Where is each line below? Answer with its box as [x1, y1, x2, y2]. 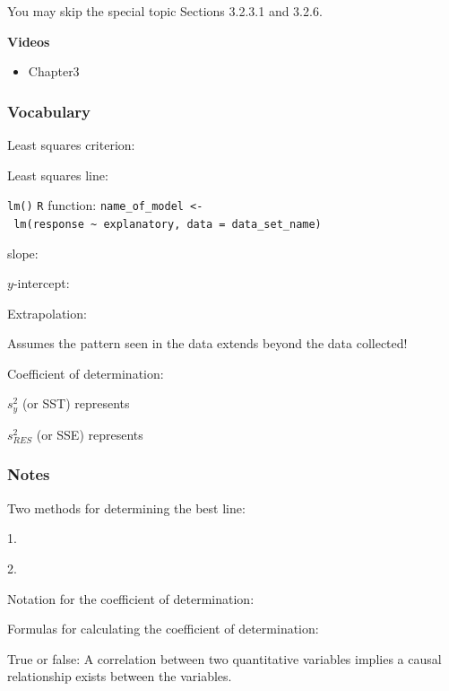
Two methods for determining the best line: [7, 498, 246, 517]
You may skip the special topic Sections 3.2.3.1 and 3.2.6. [7, 2, 323, 20]
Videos [7, 31, 50, 50]
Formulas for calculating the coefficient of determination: [7, 619, 319, 638]
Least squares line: [7, 165, 108, 184]
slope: [7, 243, 39, 262]
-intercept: [13, 274, 70, 293]
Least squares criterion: [7, 136, 135, 153]
